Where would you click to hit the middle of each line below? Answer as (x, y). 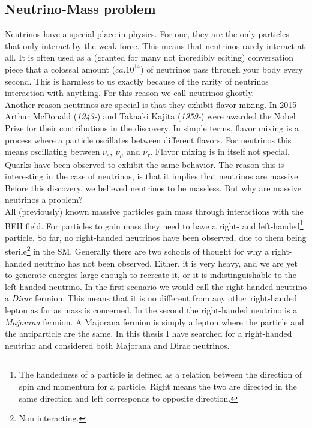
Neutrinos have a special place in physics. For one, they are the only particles (147, 34)
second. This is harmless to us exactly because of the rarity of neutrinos (137, 81)
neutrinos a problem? (44, 200)
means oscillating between (52, 152)
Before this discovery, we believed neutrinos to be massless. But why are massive (153, 188)
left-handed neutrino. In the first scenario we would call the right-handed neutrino (156, 286)
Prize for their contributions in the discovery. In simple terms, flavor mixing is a (152, 128)
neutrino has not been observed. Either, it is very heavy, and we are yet (166, 263)
